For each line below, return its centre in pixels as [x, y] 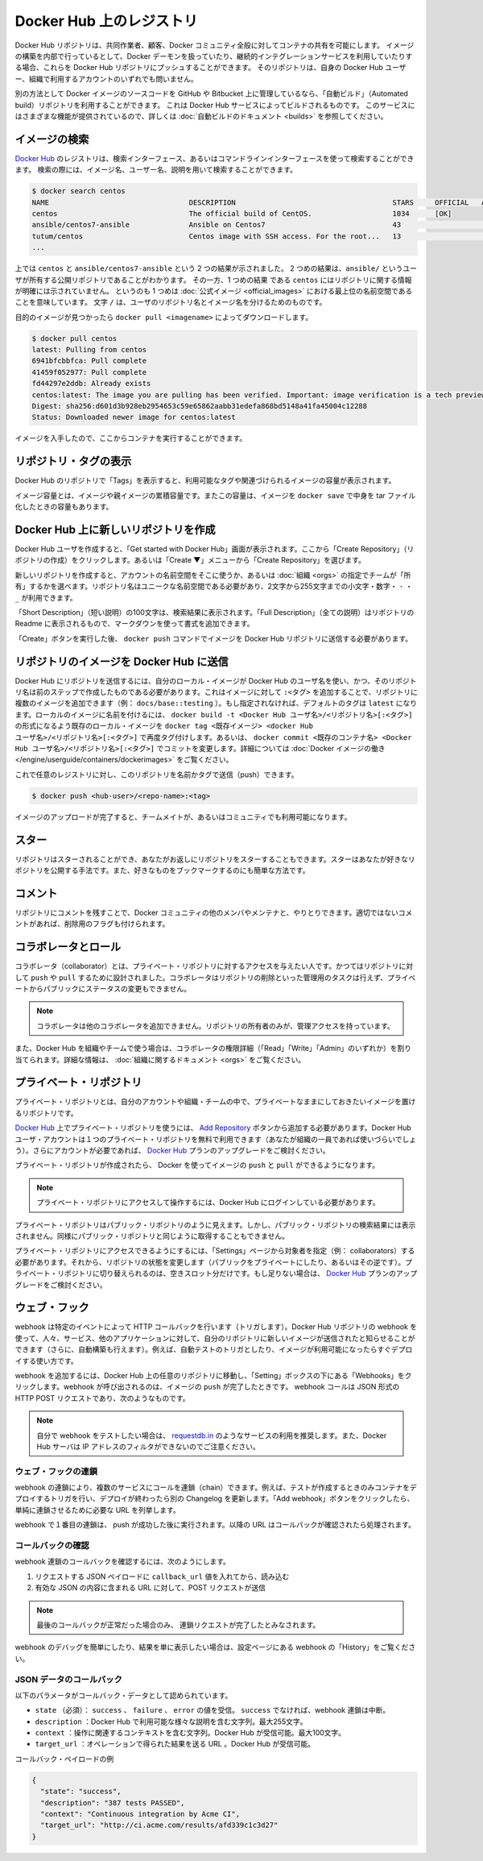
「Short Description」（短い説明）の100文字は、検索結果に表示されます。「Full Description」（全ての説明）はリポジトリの [215, 612]
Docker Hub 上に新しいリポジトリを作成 [116, 529]
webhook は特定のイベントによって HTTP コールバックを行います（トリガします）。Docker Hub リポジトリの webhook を [216, 1327]
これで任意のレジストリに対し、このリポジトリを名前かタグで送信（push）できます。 [157, 775]
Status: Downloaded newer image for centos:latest [134, 417]
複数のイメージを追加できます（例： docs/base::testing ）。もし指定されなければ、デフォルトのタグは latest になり [216, 703]
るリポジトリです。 [46, 1113]
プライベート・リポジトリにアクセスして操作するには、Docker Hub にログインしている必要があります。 [208, 1203]
